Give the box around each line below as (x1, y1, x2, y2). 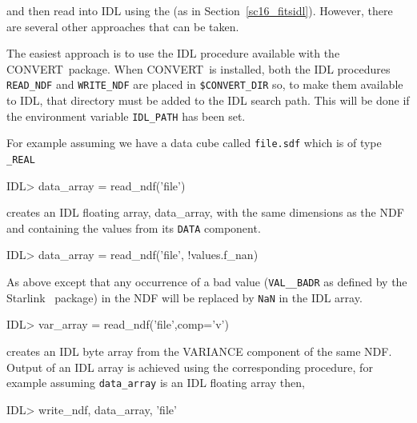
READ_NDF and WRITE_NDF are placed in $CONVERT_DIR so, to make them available (6, 76, 403, 93)
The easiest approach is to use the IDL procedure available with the (6, 45, 340, 62)
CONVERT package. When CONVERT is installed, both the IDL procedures (6, 60, 391, 77)
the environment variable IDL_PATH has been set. (6, 107, 246, 124)
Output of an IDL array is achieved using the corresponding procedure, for (6, 358, 373, 375)
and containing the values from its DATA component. (6, 219, 261, 236)
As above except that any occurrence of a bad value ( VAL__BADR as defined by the (6, 273, 407, 290)
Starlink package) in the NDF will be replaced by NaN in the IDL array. (6, 289, 363, 305)
